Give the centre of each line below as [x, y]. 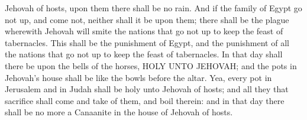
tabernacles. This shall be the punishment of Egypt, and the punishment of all [147, 42]
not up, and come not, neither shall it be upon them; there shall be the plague [147, 19]
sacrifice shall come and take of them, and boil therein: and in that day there [145, 100]
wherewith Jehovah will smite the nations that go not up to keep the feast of [144, 31]
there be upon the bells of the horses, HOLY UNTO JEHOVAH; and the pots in [151, 65]
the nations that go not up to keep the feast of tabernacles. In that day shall [144, 54]
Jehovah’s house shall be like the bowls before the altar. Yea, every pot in [138, 77]
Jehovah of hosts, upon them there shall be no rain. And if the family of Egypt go [153, 8]
